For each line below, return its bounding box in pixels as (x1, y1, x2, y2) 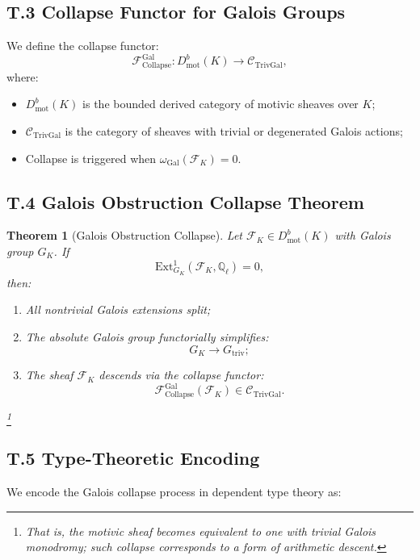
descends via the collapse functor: (99, 366, 264, 383)
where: (6, 68, 39, 85)
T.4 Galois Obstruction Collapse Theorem (6, 189, 364, 214)
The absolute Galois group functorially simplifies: (25, 328, 269, 345)
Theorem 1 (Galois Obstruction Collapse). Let (6, 227, 242, 244)
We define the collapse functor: (6, 37, 159, 54)
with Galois (334, 227, 391, 244)
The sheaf (25, 366, 73, 383)
